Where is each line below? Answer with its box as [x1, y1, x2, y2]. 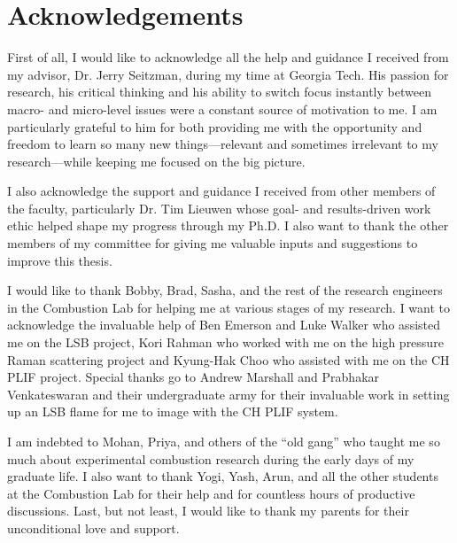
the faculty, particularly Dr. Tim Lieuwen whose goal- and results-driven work [7, 198, 431, 217]
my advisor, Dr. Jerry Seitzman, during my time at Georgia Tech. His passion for [7, 65, 449, 83]
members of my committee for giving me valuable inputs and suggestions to [7, 234, 418, 252]
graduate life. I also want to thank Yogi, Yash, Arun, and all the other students [7, 467, 438, 485]
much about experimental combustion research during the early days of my [7, 449, 414, 468]
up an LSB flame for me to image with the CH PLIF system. [7, 402, 338, 421]
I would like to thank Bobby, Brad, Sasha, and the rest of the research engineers [7, 281, 443, 299]
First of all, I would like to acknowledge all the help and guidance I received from [7, 48, 449, 66]
